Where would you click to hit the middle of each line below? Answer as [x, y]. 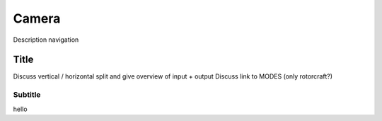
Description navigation [46, 40]
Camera [37, 18]
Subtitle [27, 95]
